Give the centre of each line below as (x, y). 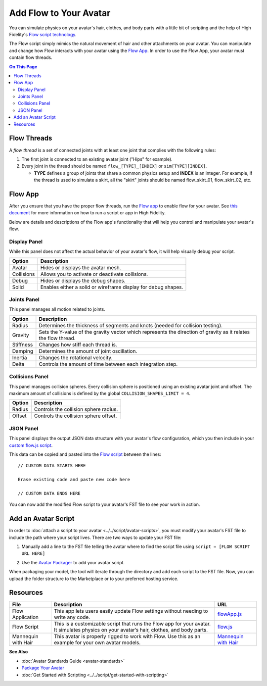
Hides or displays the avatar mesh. (81, 267)
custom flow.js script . (31, 445)
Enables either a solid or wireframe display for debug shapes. (112, 287)
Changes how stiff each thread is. (78, 344)
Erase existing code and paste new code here (74, 480)
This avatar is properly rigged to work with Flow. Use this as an (127, 637)
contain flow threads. (31, 57)
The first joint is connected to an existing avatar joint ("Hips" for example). (97, 159)
